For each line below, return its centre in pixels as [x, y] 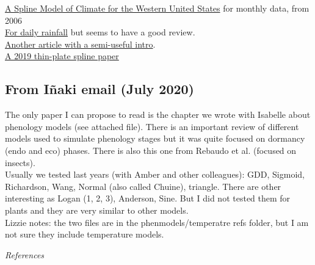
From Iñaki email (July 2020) [100, 89]
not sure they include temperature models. [85, 234]
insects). [20, 162]
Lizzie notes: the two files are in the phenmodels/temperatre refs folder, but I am [157, 222]
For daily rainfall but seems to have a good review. [100, 32]
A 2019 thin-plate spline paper [62, 56]
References [25, 254]
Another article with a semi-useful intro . [80, 44]
